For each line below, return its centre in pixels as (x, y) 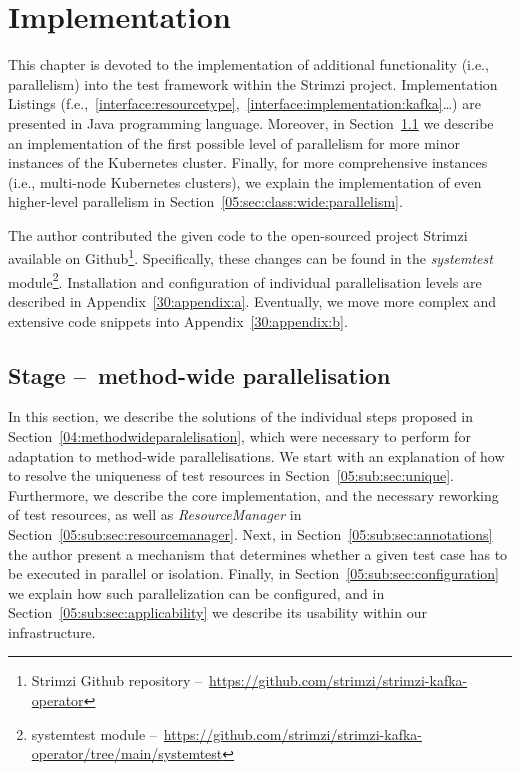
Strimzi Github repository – (117, 680)
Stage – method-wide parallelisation (199, 374)
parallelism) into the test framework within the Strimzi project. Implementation (253, 83)
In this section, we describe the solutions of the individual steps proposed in (241, 416)
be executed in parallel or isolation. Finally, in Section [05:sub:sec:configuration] (254, 573)
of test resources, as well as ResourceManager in (155, 514)
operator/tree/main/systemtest (127, 753)
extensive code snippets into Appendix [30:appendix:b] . (178, 320)
